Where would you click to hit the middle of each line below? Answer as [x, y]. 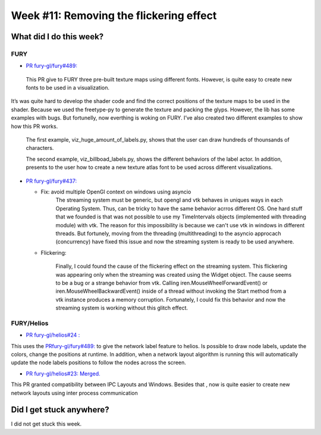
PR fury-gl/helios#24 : [53, 335]
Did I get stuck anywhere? [60, 410]
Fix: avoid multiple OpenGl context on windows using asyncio [116, 192]
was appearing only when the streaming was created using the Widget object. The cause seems [174, 274]
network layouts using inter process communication [74, 393]
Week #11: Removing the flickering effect [114, 15]
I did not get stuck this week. [46, 424]
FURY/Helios [30, 323]
